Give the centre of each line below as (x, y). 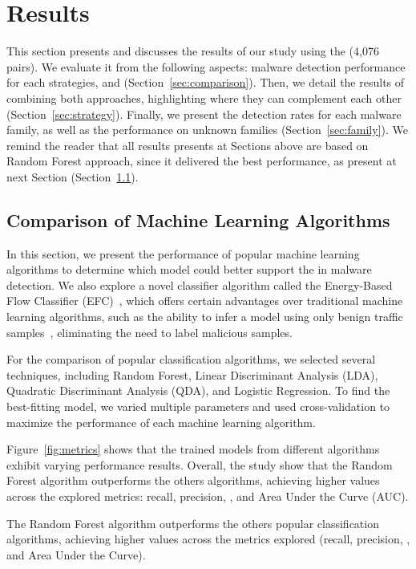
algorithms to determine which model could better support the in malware (189, 269)
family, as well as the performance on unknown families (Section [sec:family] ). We (207, 130)
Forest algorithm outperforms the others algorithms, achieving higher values (193, 480)
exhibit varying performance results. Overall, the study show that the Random (200, 464)
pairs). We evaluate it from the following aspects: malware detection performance (206, 66)
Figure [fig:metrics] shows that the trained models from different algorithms (193, 449)
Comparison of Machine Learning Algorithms (198, 219)
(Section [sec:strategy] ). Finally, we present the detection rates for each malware (204, 114)
